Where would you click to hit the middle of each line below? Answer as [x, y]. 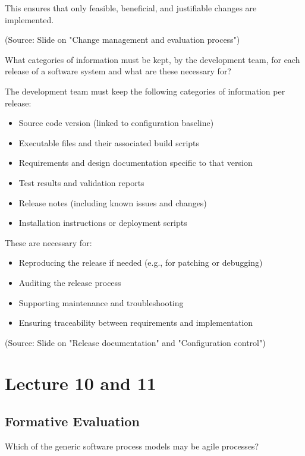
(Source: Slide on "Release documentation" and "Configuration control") [135, 342]
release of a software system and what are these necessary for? [118, 71]
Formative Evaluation [72, 421]
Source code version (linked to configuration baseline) [116, 123]
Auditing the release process [70, 282]
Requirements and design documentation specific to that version [136, 163]
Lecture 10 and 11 [81, 383]
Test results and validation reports [81, 182]
